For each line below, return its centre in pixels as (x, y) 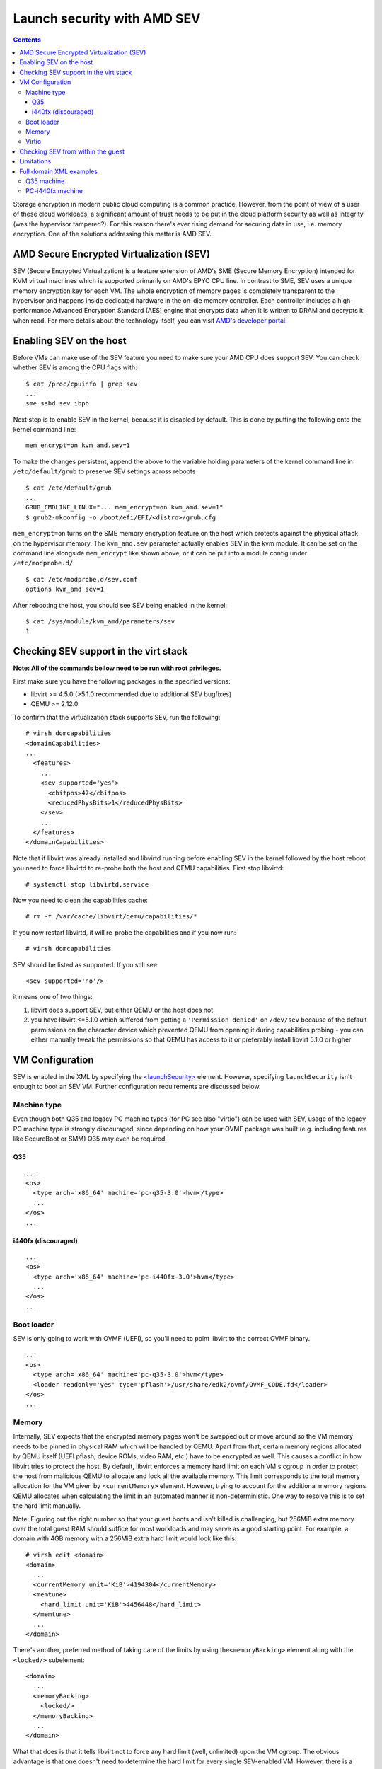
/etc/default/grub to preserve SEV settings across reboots (104, 471)
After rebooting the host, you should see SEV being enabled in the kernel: (120, 605)
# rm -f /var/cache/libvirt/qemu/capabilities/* (111, 917)
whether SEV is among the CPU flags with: (75, 367)
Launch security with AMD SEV (107, 18)
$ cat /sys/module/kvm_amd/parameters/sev (100, 621)
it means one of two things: (53, 997)
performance (32, 311)
